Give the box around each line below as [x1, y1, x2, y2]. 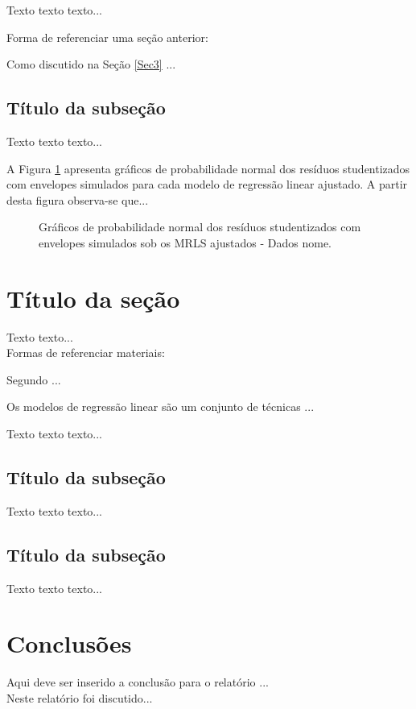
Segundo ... [6, 371, 61, 388]
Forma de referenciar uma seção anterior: [6, 28, 208, 45]
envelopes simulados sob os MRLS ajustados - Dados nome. [39, 234, 332, 251]
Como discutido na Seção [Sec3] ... [6, 56, 176, 73]
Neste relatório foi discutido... [6, 689, 153, 706]
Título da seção [6, 281, 180, 314]
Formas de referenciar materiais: [6, 344, 165, 361]
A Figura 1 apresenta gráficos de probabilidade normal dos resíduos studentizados [6, 160, 410, 176]
